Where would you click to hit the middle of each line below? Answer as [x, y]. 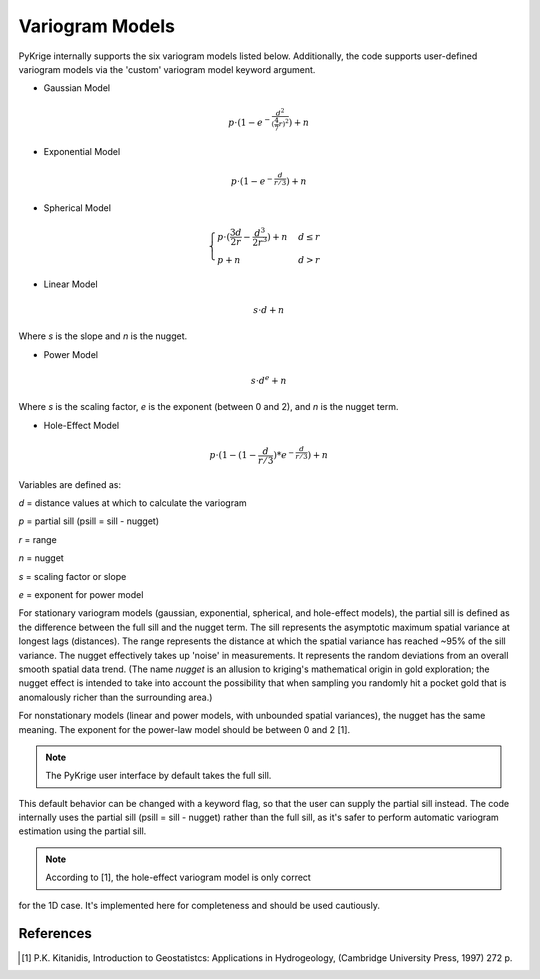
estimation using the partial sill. [82, 831]
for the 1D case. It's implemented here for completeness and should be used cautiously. [199, 905]
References [55, 933]
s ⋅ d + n [269, 310]
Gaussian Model [76, 88]
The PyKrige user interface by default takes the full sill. [158, 776]
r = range [37, 539]
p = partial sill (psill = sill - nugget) [89, 521]
